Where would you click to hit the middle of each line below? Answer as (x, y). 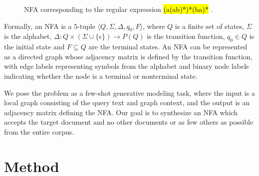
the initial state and (34, 47)
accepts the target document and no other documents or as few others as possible (129, 122)
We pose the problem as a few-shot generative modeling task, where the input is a (129, 92)
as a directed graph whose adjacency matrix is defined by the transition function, (128, 56)
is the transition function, (186, 36)
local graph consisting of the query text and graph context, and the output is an (127, 102)
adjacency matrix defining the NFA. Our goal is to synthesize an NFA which (121, 112)
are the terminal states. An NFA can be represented (168, 47)
